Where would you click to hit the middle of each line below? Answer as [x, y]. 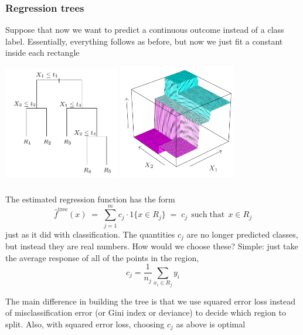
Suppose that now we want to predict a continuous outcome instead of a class [145, 30]
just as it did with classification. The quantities [90, 234]
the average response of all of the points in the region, [102, 257]
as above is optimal [211, 324]
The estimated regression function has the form [90, 199]
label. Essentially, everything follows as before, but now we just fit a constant [144, 41]
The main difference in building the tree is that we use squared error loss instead [150, 301]
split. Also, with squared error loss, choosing [85, 324]
